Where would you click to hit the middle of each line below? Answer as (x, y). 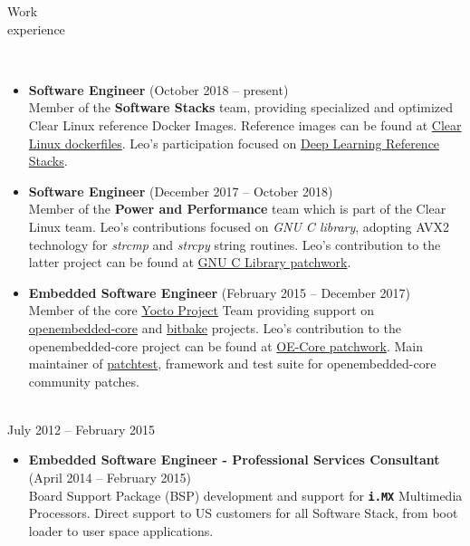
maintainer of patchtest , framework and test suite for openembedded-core (232, 364)
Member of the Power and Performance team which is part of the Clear (237, 209)
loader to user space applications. (121, 530)
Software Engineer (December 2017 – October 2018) (181, 191)
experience (36, 29)
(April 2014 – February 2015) (110, 478)
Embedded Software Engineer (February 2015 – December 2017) (220, 292)
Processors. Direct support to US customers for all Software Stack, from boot (243, 513)
